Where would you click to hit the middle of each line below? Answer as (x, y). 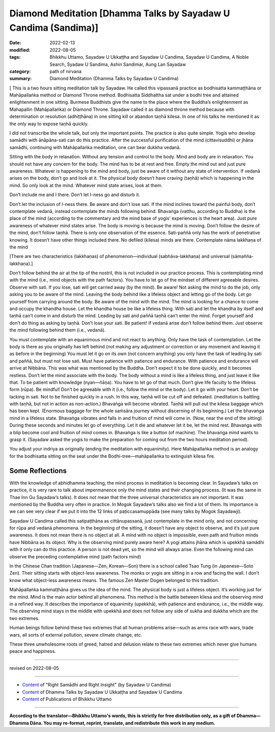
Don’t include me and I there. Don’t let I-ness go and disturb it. (75, 195)
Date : (15, 43)
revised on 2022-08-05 (34, 668)
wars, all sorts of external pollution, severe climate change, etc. (76, 635)
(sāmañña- (242, 256)
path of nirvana (65, 71)
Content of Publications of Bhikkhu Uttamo (67, 699)
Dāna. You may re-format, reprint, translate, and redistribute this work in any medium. (123, 723)
